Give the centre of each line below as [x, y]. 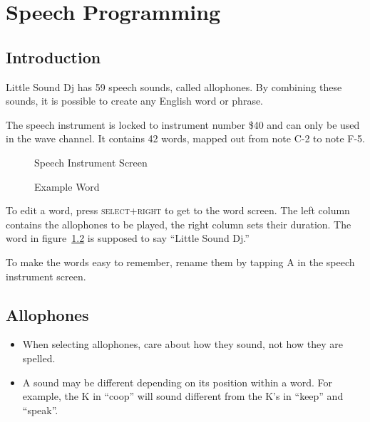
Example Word [67, 186]
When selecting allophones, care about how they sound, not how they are [183, 344]
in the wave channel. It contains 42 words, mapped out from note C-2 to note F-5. [185, 138]
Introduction [53, 57]
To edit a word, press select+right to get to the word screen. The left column [178, 210]
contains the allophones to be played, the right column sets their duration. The [179, 224]
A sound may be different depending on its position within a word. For [177, 382]
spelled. [39, 358]
